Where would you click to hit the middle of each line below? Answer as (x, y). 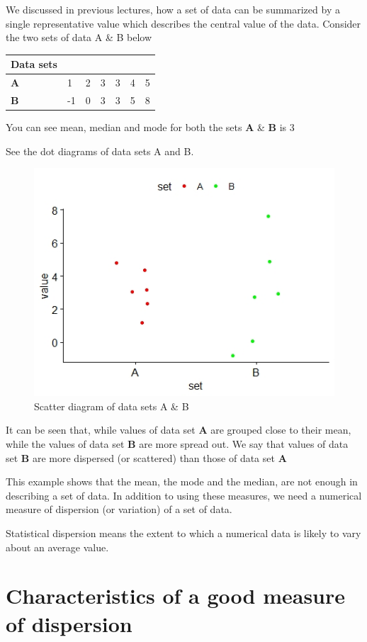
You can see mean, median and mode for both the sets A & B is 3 (150, 127)
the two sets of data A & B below (79, 37)
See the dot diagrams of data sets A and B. (100, 151)
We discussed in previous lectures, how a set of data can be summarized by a (173, 9)
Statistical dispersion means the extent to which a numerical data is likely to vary (183, 533)
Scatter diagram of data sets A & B (112, 406)
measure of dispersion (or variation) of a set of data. (119, 509)
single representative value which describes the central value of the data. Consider (183, 23)
